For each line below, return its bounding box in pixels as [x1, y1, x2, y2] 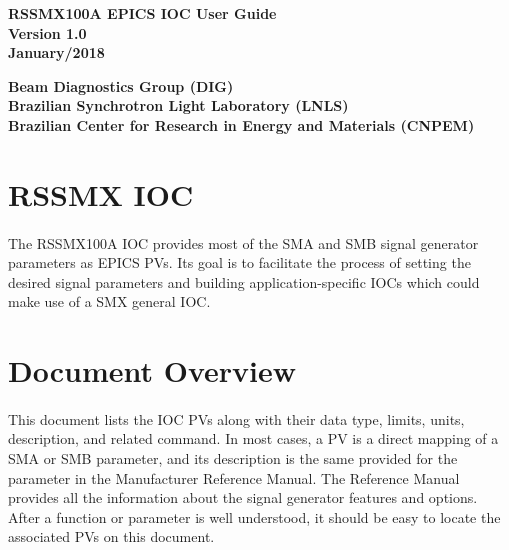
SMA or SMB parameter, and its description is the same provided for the [8, 448, 458, 469]
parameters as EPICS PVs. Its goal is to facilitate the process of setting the [8, 252, 471, 273]
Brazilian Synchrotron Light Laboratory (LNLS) [8, 95, 349, 116]
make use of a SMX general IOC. [8, 291, 211, 312]
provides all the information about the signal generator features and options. [8, 487, 478, 508]
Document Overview [8, 350, 296, 391]
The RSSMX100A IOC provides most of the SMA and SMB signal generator [8, 232, 479, 253]
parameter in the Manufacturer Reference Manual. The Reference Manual [8, 467, 460, 488]
